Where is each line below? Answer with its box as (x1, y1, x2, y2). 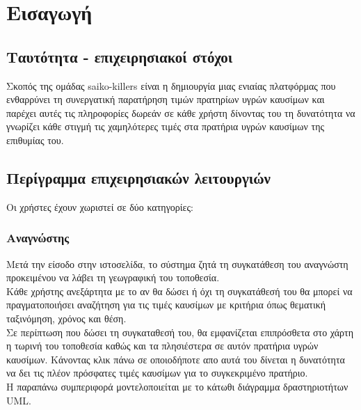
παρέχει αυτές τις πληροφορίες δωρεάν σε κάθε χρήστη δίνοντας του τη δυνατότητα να (6, 105, 355, 120)
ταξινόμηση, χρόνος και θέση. (6, 310, 127, 325)
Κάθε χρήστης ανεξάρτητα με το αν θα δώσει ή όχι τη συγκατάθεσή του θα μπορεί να (6, 283, 353, 298)
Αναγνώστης (6, 229, 70, 246)
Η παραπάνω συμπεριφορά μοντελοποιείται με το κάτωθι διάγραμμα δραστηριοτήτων (6, 379, 348, 393)
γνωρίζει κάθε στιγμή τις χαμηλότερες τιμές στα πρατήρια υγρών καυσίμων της (6, 119, 325, 134)
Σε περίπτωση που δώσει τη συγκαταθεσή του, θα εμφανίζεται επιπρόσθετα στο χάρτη (6, 324, 354, 339)
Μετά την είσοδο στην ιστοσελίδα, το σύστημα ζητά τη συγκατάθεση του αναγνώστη (6, 256, 348, 271)
